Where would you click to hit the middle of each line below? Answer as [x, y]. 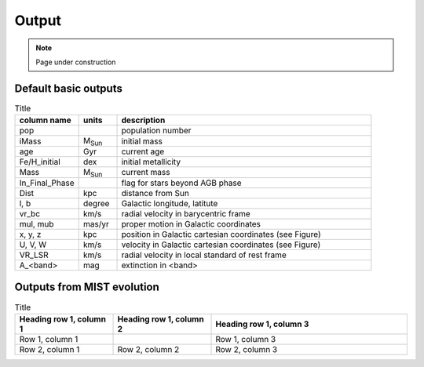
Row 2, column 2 [148, 349]
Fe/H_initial [40, 162]
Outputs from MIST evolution [87, 287]
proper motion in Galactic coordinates [191, 223]
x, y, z [30, 234]
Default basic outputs [69, 88]
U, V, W [33, 245]
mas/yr [96, 223]
